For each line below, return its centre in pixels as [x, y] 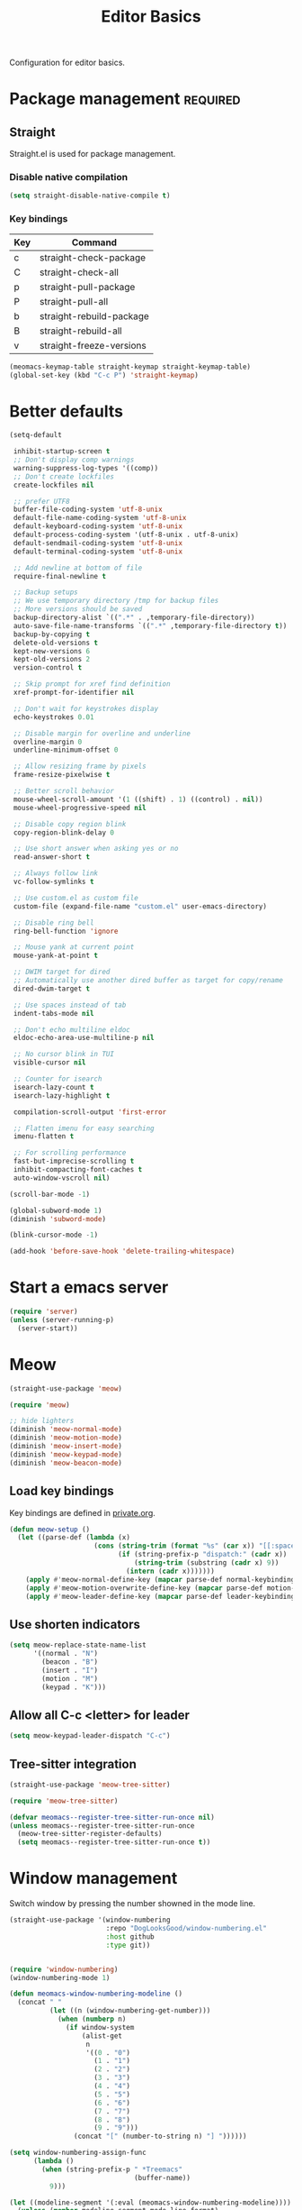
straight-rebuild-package [94, 315]
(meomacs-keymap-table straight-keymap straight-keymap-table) [130, 367]
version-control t [48, 668]
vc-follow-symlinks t [53, 882]
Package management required [125, 99]
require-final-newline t [59, 576]
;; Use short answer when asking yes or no [96, 849]
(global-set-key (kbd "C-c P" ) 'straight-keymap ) [104, 375]
